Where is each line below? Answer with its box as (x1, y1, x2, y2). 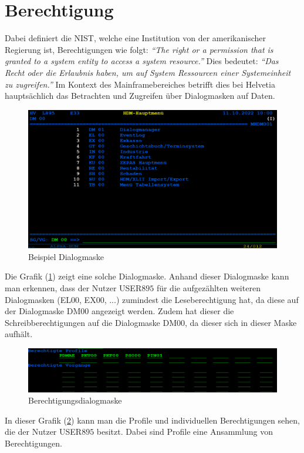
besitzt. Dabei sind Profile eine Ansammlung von (96, 425, 273, 438)
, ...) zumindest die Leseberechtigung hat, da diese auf (104, 293, 299, 305)
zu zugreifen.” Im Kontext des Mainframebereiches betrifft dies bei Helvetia (5, 78, 275, 90)
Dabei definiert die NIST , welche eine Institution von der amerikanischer (5, 32, 266, 44)
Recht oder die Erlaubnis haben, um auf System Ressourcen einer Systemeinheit (5, 66, 291, 78)
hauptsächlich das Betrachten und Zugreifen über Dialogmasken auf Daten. (5, 89, 275, 102)
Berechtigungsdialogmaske (28, 394, 122, 407)
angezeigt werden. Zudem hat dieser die (91, 305, 234, 317)
